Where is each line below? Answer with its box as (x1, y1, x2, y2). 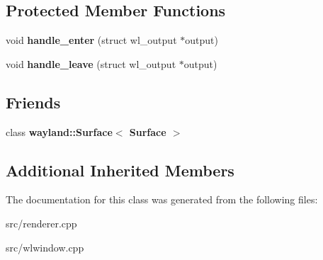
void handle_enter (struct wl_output (6, 33, 177, 47)
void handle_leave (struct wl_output (6, 56, 176, 71)
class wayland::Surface (6, 124, 113, 139)
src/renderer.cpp (6, 215, 77, 230)
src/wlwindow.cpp (6, 239, 84, 254)
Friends (6, 91, 61, 113)
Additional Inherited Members (6, 159, 234, 181)
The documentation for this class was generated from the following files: (6, 192, 318, 207)
